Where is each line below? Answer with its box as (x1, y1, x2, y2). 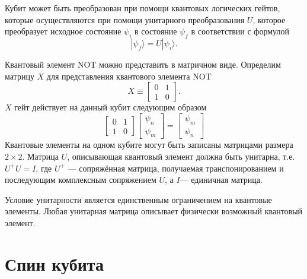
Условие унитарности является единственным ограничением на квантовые (5, 193, 272, 205)
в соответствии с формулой (191, 25, 289, 37)
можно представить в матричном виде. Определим (99, 58, 281, 70)
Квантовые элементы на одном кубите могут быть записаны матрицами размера (5, 138, 293, 151)
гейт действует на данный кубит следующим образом (14, 101, 207, 113)
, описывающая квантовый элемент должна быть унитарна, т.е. (67, 150, 295, 163)
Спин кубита (5, 251, 104, 275)
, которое (252, 13, 286, 26)
